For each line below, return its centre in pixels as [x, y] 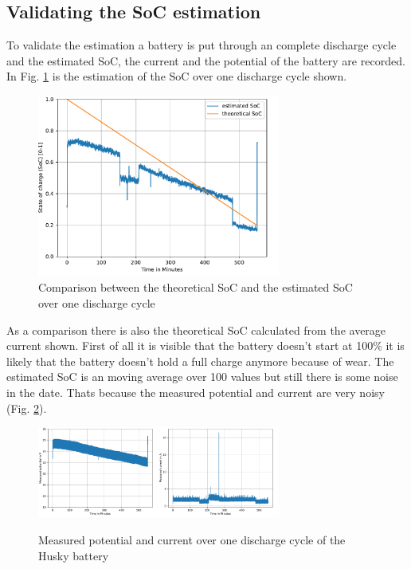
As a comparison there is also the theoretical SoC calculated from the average [196, 330]
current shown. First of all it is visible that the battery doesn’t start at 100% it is [205, 345]
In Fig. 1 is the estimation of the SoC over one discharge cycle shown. [177, 76]
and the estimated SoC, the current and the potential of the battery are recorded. [206, 60]
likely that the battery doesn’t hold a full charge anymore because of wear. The [200, 361]
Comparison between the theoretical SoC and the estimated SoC [196, 287]
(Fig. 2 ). [27, 408]
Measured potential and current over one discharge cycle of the [192, 540]
